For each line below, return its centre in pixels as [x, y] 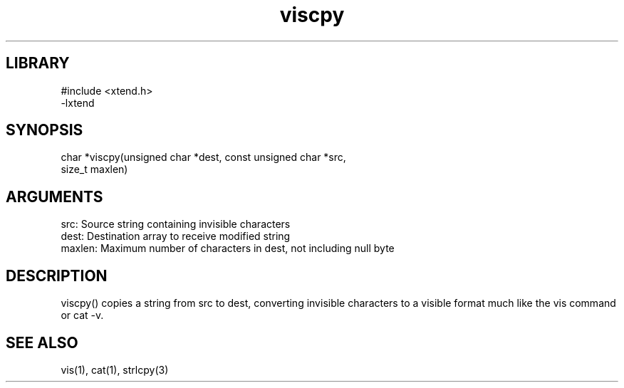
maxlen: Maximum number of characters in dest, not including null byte [228, 248]
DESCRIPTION [57, 276]
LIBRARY [38, 63]
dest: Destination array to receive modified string [176, 236]
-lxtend [78, 103]
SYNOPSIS [45, 130]
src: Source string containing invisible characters [176, 224]
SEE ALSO [42, 342]
